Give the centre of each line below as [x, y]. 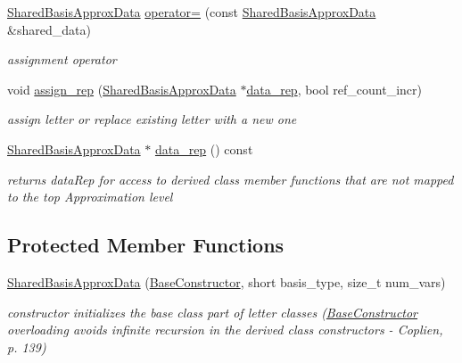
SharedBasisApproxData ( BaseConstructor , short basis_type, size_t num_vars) [227, 281]
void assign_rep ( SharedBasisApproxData [122, 89]
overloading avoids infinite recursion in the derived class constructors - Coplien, [225, 330]
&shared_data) [49, 29]
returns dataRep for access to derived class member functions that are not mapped [231, 179]
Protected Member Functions [146, 245]
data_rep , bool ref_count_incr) [334, 89]
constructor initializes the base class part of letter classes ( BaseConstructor [213, 312]
